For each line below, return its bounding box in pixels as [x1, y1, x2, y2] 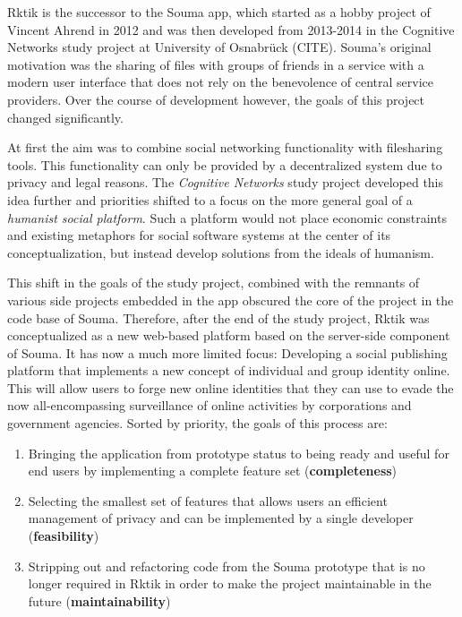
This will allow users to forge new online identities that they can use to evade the [7, 378, 454, 397]
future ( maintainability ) [28, 591, 171, 610]
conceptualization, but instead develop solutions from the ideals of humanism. [7, 243, 434, 261]
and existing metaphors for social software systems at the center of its [7, 226, 391, 244]
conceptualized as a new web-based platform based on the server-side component [7, 326, 450, 345]
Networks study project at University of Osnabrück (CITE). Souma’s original [7, 38, 432, 56]
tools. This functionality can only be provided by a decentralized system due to [7, 155, 442, 174]
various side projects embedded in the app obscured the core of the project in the [7, 290, 454, 309]
